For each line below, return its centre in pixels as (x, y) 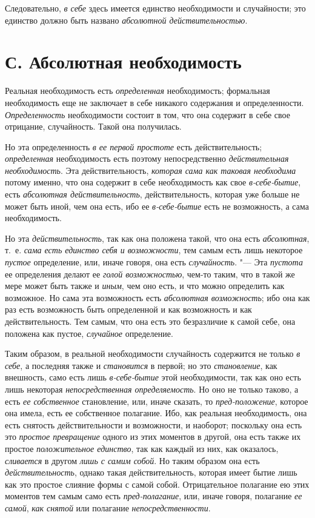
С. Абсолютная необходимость (123, 61)
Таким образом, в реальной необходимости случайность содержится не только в (153, 354)
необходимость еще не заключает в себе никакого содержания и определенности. (154, 102)
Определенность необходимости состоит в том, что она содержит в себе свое (148, 114)
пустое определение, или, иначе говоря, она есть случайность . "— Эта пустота (154, 262)
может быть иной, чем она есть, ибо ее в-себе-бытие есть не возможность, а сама (157, 206)
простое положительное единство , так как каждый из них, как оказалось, (142, 448)
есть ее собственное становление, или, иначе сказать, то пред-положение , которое (157, 401)
